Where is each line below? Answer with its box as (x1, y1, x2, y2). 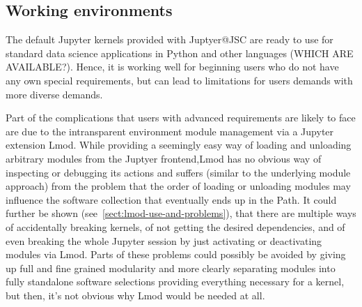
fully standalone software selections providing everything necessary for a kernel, (6, 274, 345, 289)
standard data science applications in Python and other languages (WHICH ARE (6, 45, 354, 60)
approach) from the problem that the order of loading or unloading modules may (6, 179, 351, 193)
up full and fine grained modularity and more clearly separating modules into (6, 260, 336, 275)
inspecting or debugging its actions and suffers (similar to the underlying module (6, 165, 351, 179)
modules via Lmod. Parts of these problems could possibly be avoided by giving (6, 247, 346, 262)
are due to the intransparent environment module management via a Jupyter (6, 123, 334, 138)
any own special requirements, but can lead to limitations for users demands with (6, 73, 353, 87)
